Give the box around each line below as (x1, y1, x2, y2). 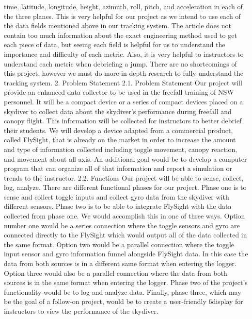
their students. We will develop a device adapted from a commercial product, (4, 125, 233, 135)
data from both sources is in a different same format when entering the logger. (4, 258, 236, 269)
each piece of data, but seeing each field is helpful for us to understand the (4, 39, 225, 50)
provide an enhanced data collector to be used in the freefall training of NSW (4, 87, 234, 97)
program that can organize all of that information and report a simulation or (4, 163, 232, 173)
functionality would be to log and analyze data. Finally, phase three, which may (4, 286, 241, 297)
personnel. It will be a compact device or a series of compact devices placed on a (4, 96, 243, 106)
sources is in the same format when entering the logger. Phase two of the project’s (4, 277, 248, 287)
